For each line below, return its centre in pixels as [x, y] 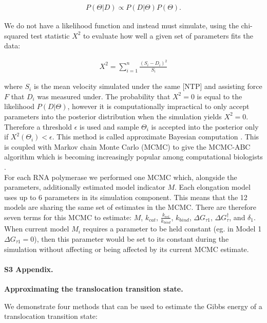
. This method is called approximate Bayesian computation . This [156, 137]
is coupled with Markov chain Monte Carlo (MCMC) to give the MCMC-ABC [127, 146]
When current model [37, 229]
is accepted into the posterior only [205, 126]
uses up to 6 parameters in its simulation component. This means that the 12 [126, 197]
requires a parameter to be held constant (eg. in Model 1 [172, 229]
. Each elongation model [213, 187]
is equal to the [220, 96]
